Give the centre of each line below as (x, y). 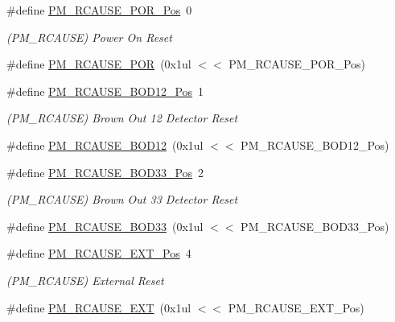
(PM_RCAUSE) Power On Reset (89, 37)
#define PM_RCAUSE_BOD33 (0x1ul (105, 226)
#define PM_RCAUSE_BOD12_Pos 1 (105, 91)
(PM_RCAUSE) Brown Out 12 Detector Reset (122, 118)
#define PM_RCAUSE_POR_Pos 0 (99, 10)
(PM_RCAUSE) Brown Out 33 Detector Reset (122, 199)
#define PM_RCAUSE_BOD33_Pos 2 (105, 172)
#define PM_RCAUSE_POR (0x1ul (99, 64)
